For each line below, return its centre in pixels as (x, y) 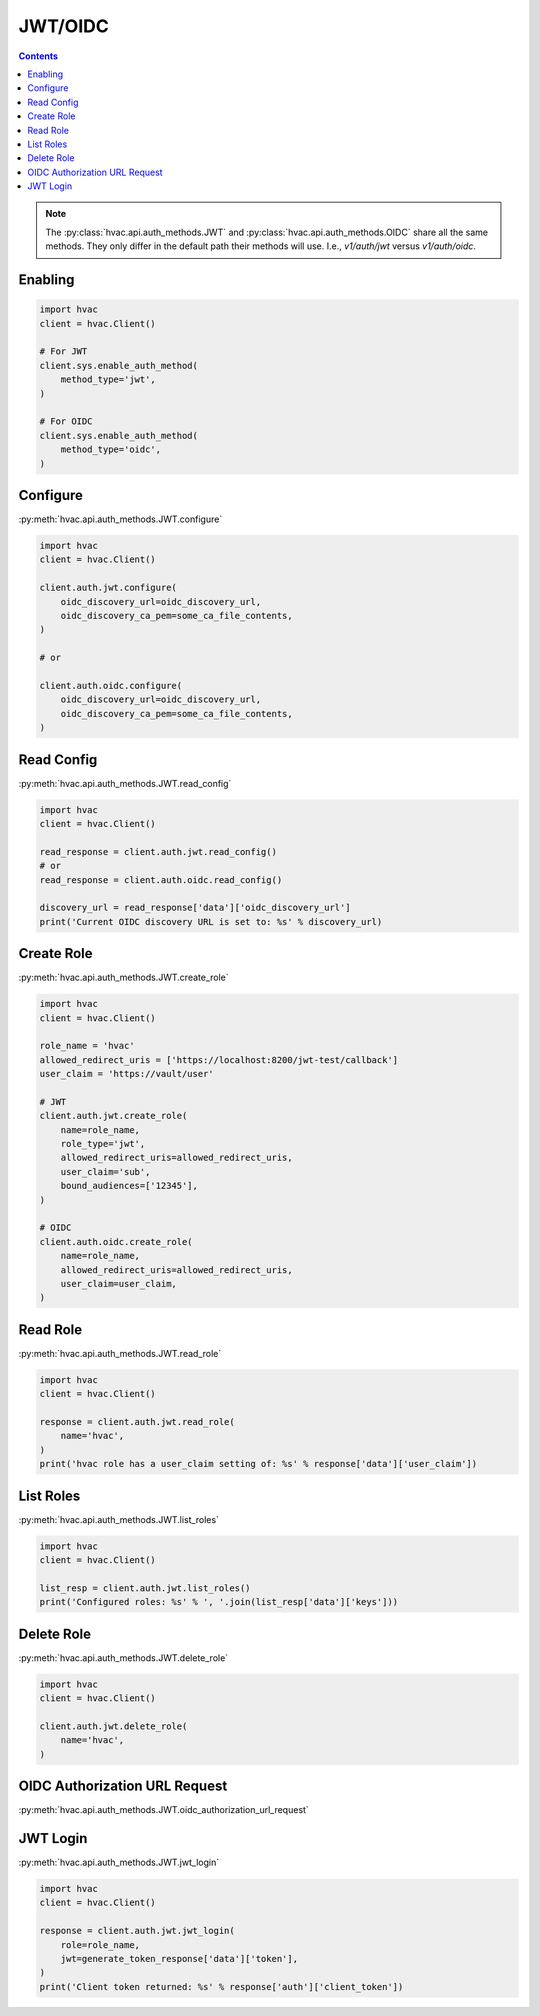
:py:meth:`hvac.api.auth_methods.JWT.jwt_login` (119, 1862)
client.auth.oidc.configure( (111, 685)
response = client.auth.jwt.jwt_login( (137, 1931)
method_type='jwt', (108, 379)
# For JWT (63, 351)
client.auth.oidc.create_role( (116, 1241)
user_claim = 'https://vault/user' (126, 1074)
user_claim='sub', (105, 1171)
